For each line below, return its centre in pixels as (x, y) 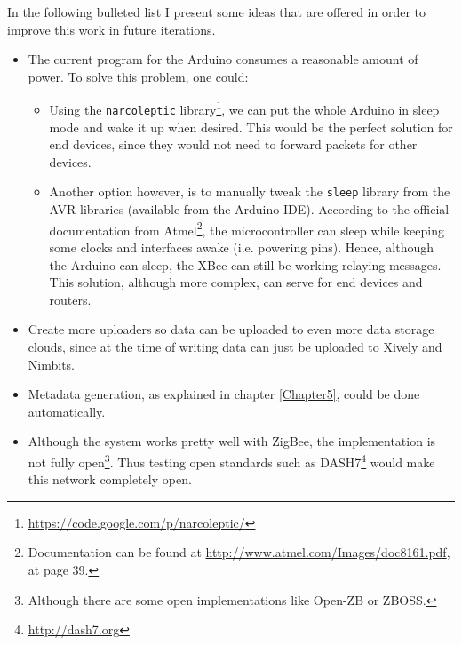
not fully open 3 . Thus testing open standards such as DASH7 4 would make (231, 460)
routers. (70, 299)
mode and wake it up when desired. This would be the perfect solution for (251, 127)
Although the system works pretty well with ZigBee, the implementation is (232, 441)
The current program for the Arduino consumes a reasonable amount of (223, 59)
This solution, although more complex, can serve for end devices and (236, 282)
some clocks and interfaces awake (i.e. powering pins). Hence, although (241, 247)
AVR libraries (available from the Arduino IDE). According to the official (249, 209)
